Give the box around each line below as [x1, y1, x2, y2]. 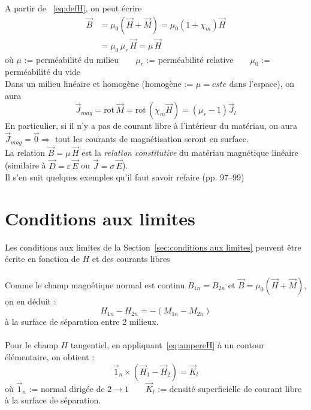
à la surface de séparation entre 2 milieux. [5, 315, 159, 328]
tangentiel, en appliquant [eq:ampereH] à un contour [70, 339, 265, 351]
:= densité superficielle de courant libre [158, 382, 302, 394]
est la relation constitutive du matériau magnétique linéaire [81, 146, 298, 158]
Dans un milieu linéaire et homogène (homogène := [5, 77, 194, 90]
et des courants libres [92, 252, 170, 265]
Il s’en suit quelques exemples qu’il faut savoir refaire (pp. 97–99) [5, 171, 244, 183]
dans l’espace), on [229, 77, 295, 90]
